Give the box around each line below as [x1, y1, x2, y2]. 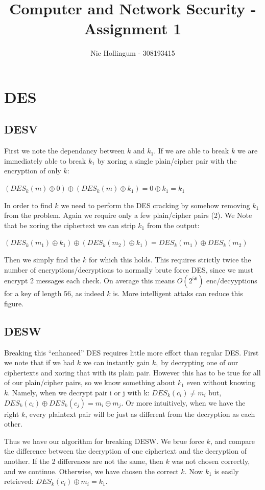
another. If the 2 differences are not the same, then [4, 455, 163, 466]
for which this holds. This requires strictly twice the [89, 254, 251, 265]
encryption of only [4, 165, 61, 176]
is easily [214, 465, 239, 476]
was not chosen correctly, [172, 455, 250, 466]
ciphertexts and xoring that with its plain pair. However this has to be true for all [4, 367, 261, 377]
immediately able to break [4, 155, 86, 166]
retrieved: [4, 476, 34, 486]
